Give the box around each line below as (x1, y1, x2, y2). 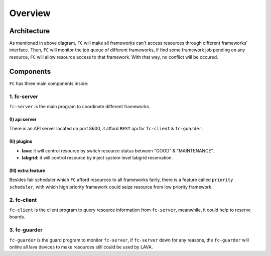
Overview (9, 8, 51, 19)
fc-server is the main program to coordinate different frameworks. (9, 103, 151, 109)
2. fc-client (9, 196, 37, 203)
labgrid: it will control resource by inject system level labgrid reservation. (22, 155, 173, 161)
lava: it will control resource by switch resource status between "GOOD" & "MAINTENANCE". (22, 147, 214, 153)
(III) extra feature (9, 167, 45, 174)
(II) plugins (9, 138, 33, 144)
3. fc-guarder (9, 226, 43, 233)
